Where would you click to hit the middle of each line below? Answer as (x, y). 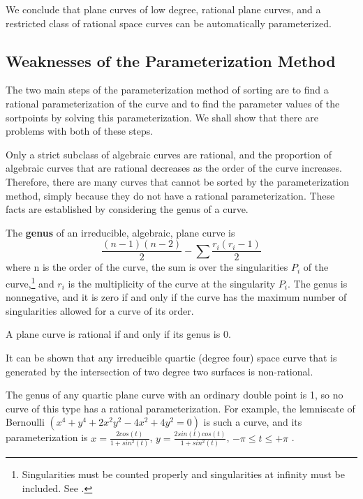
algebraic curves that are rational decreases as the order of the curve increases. (174, 168)
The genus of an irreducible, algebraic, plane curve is (120, 232)
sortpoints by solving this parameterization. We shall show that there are (162, 117)
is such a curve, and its (253, 422)
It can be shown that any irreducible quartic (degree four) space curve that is (171, 358)
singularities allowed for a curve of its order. (100, 310)
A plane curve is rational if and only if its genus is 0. (118, 334)
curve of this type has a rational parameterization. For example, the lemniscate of (180, 408)
